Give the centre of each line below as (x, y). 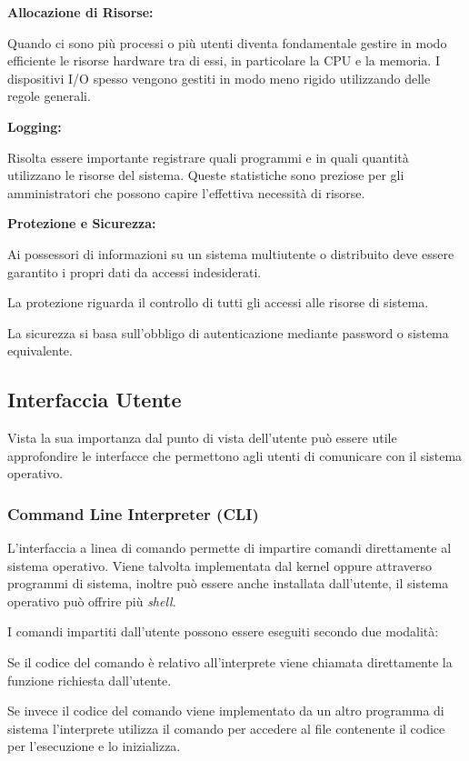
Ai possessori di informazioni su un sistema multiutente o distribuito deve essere (231, 253)
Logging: (35, 126)
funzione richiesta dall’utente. (90, 680)
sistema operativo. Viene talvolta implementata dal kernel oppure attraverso (220, 565)
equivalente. (40, 350)
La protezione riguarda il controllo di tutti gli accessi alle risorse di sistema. (218, 302)
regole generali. (49, 96)
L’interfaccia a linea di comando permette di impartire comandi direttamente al (230, 548)
